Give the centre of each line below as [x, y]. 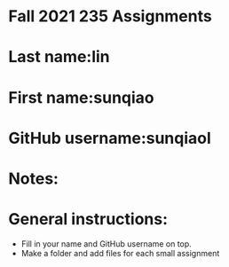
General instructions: [88, 220]
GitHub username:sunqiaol [110, 138]
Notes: [34, 178]
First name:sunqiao [81, 97]
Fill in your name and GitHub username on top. [106, 243]
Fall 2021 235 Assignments [110, 16]
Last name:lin [59, 57]
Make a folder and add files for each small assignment [120, 253]
